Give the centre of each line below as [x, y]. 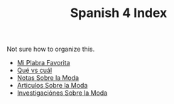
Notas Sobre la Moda [48, 78]
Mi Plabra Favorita [43, 63]
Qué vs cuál [34, 70]
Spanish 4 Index [119, 13]
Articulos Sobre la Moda [52, 86]
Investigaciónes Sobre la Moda [62, 93]
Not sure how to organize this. [51, 49]
